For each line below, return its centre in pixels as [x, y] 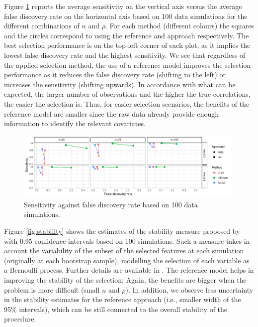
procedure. [20, 319]
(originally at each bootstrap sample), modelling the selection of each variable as [127, 260]
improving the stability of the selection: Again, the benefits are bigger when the [125, 280]
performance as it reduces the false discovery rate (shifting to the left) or [115, 75]
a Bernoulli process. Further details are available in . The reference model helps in [129, 270]
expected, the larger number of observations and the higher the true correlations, [127, 94]
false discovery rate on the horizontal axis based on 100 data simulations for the [126, 16]
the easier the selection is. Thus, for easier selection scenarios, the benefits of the [127, 103]
